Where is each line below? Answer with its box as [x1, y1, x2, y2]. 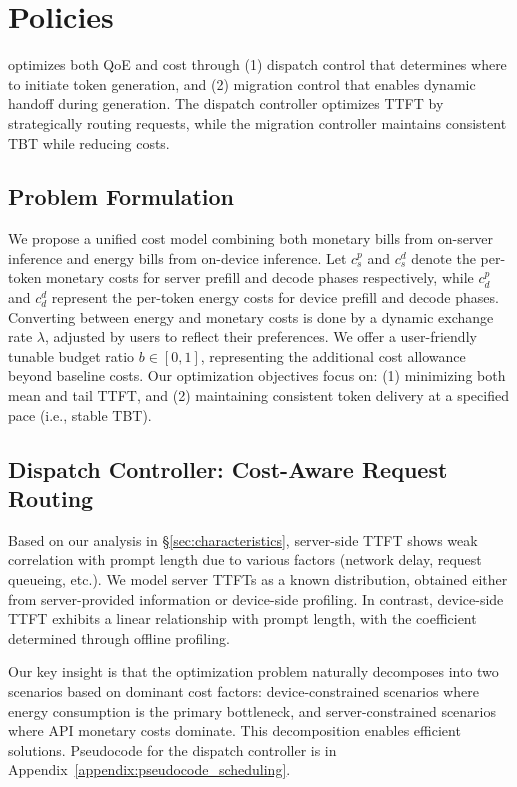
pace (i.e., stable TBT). [8, 404, 152, 425]
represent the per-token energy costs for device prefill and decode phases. [51, 287, 499, 308]
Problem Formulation [8, 181, 234, 212]
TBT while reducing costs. [8, 132, 170, 153]
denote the [411, 247, 476, 268]
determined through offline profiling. [8, 627, 230, 648]
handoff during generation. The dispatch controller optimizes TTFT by [8, 93, 444, 114]
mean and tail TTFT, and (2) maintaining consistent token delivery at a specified [8, 385, 509, 406]
